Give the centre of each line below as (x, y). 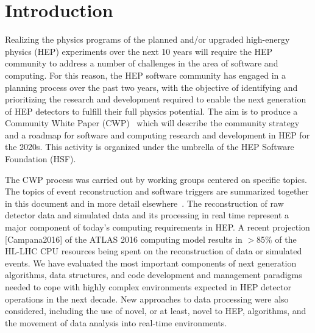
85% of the (277, 239)
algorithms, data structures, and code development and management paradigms (154, 275)
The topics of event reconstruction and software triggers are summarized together (157, 191)
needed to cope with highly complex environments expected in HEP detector (148, 287)
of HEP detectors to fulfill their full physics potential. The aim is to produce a (151, 111)
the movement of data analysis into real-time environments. (116, 322)
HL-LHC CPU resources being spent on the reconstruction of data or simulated (154, 251)
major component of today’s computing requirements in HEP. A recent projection (157, 227)
